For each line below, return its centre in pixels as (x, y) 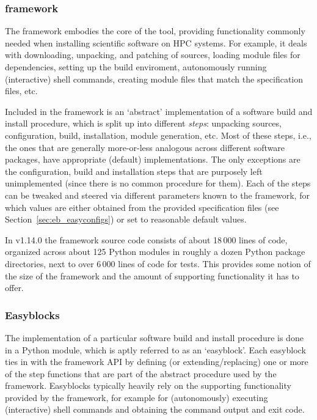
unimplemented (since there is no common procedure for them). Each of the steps (158, 183)
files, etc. (21, 91)
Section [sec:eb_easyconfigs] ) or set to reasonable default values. (126, 219)
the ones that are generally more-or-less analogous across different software (145, 147)
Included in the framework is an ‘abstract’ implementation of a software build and (159, 111)
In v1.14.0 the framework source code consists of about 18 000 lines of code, (146, 239)
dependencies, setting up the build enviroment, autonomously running (136, 67)
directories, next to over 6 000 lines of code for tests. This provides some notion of (158, 263)
